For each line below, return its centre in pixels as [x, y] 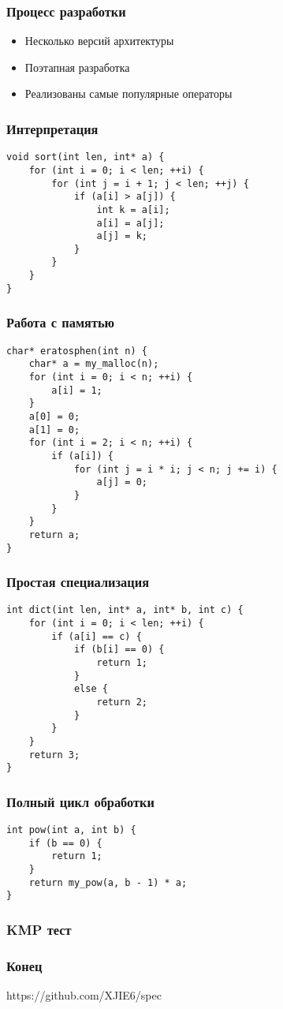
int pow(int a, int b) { [71, 830]
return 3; [54, 755]
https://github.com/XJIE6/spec [84, 995]
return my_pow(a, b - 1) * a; [108, 882]
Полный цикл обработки [80, 801]
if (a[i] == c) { [97, 636]
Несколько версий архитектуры [99, 41]
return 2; [122, 702]
